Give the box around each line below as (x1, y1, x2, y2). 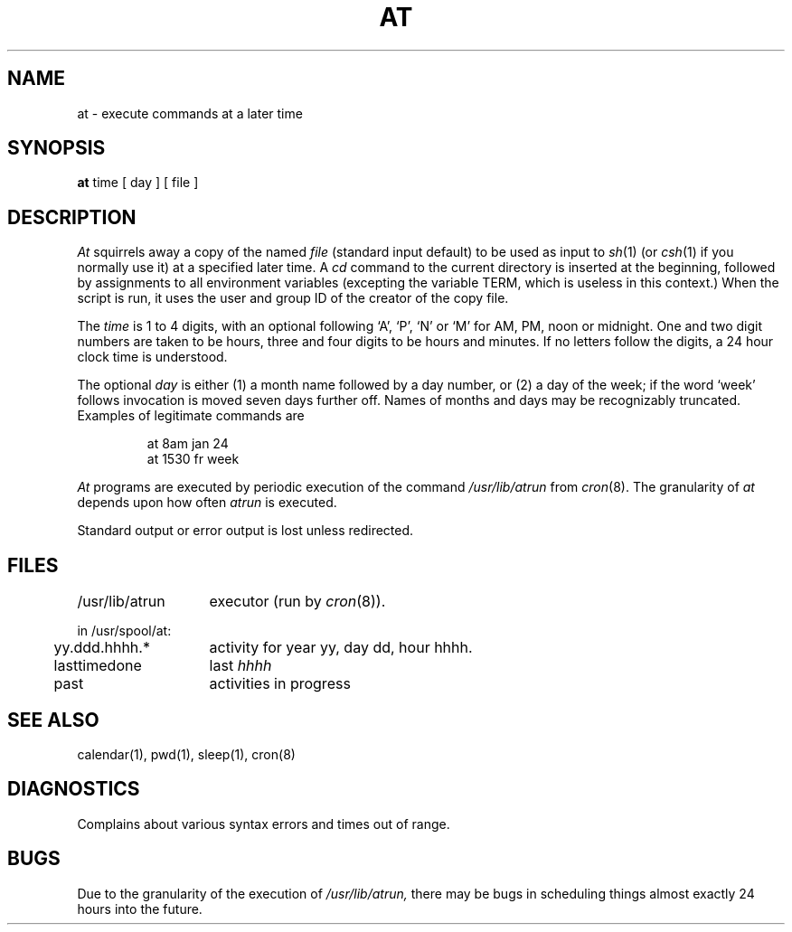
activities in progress (209, 674, 351, 693)
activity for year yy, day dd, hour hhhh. (209, 638, 473, 657)
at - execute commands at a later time (77, 105, 303, 121)
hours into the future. (77, 900, 203, 917)
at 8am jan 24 (146, 436, 229, 452)
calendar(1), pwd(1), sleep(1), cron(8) (77, 746, 296, 762)
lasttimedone (53, 656, 142, 675)
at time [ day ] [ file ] (77, 174, 199, 191)
